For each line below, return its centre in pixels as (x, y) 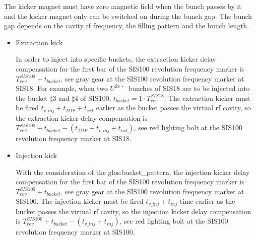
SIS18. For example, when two (62, 88)
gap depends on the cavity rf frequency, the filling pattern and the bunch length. (127, 26)
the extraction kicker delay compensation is (82, 118)
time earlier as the (207, 201)
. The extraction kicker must (207, 98)
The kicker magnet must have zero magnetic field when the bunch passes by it (123, 6)
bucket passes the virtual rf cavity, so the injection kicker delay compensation (133, 211)
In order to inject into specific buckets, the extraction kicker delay (116, 59)
